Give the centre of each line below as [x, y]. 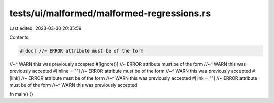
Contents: [20, 37]
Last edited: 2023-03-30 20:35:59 [45, 28]
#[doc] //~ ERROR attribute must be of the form [82, 51]
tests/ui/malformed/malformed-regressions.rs [110, 13]
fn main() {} [22, 94]
